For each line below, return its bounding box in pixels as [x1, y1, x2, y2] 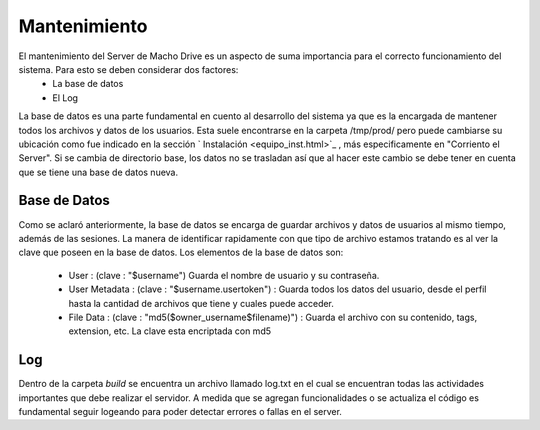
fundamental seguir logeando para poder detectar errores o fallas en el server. [18, 406, 342, 417]
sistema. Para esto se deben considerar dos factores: [18, 63, 239, 75]
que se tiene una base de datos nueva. [18, 166, 179, 178]
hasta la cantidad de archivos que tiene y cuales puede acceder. [68, 297, 335, 309]
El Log [52, 91, 79, 104]
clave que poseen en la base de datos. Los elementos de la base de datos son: [18, 246, 344, 259]
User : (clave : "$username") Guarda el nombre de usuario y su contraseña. [68, 269, 380, 281]
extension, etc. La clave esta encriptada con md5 [68, 325, 272, 337]
